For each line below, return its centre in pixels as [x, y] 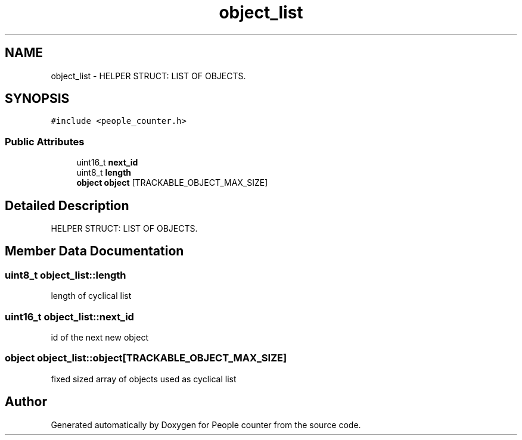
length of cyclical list [91, 296]
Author [26, 402]
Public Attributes [45, 141]
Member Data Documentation [94, 251]
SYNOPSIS [37, 99]
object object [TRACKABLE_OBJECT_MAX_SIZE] [172, 183]
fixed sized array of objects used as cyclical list [144, 379]
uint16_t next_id [107, 163]
